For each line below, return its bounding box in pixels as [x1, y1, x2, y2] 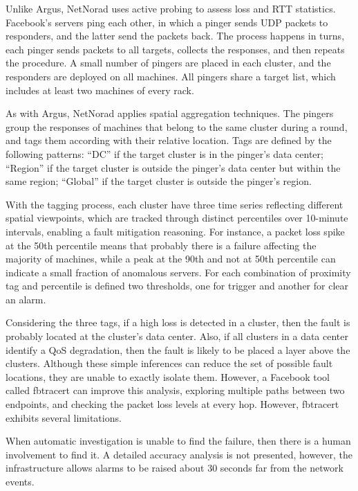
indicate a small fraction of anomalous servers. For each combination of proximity [6, 265, 351, 279]
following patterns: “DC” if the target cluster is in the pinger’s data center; [6, 146, 323, 161]
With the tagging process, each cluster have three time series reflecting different [6, 197, 343, 211]
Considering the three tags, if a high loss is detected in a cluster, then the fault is [6, 315, 350, 330]
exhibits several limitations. [6, 410, 122, 425]
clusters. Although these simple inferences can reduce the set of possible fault [6, 356, 333, 371]
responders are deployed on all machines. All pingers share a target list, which [6, 69, 336, 83]
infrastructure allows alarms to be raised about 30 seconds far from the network [6, 461, 343, 475]
